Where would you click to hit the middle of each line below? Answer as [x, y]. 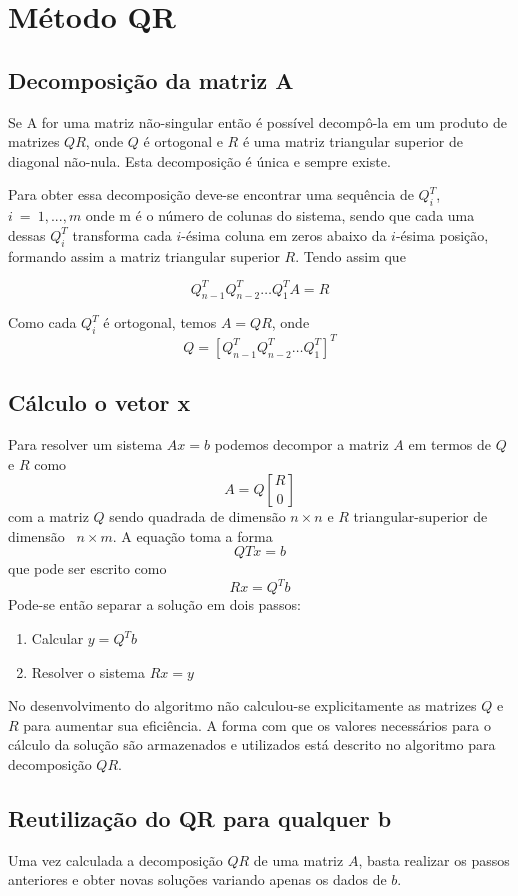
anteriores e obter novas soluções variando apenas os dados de [197, 879]
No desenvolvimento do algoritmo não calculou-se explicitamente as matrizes [242, 705]
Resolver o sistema [88, 671]
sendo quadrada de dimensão [197, 516]
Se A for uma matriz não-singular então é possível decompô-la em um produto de [257, 121]
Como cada [42, 322]
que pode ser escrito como [87, 568]
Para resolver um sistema [85, 443]
